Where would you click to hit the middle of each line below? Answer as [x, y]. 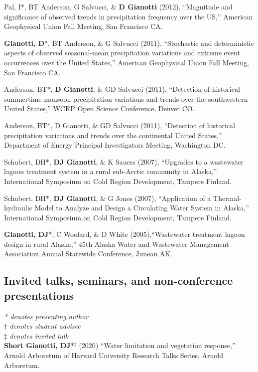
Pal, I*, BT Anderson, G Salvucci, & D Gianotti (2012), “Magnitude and [118, 6]
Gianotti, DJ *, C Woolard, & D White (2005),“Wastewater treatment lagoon [125, 234]
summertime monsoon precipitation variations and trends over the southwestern [126, 98]
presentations [39, 295]
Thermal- [227, 198]
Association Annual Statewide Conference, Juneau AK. [88, 254]
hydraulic [18, 208]
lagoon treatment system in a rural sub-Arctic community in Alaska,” [111, 171]
